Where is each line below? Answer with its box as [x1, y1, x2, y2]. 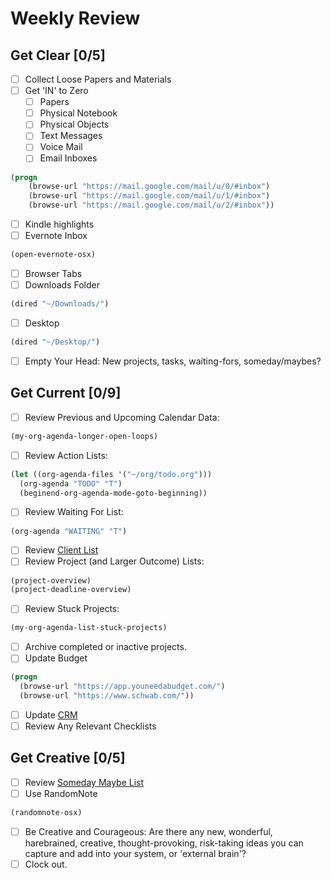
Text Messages [39, 130, 103, 142]
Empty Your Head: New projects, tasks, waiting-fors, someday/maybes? [24, 355, 322, 367]
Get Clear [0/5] [10, 47, 106, 64]
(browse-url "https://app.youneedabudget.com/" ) [19, 682, 226, 692]
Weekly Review [10, 7, 141, 30]
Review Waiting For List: [24, 506, 124, 518]
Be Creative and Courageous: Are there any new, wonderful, [24, 825, 273, 837]
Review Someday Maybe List [24, 776, 145, 788]
